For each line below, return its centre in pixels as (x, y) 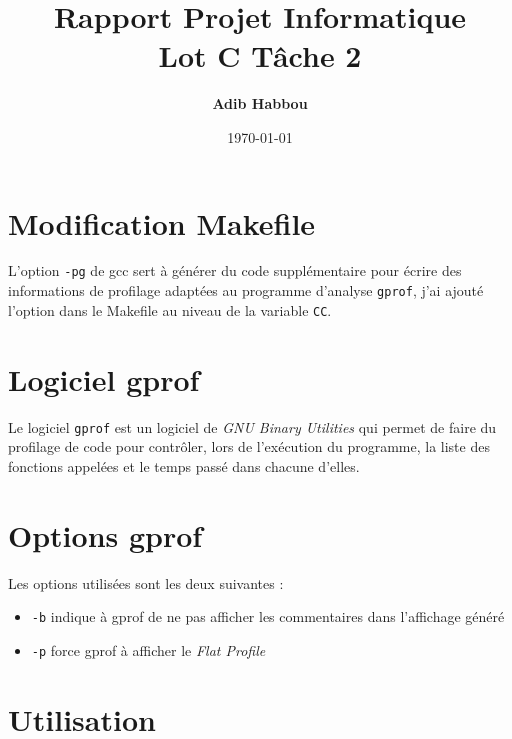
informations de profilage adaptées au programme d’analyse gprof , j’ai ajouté (246, 290)
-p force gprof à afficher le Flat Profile (148, 649)
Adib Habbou (260, 103)
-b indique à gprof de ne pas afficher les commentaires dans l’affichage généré (268, 616)
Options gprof (105, 534)
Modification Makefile (162, 222)
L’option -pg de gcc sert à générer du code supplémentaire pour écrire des (235, 270)
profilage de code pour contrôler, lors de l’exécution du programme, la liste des (249, 446)
